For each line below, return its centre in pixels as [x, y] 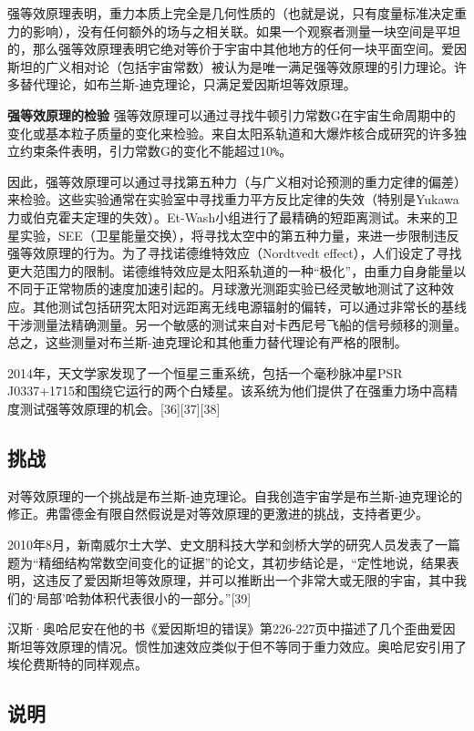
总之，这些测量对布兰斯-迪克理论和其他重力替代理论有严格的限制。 [207, 342]
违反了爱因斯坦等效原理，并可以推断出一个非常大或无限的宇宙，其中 [249, 580]
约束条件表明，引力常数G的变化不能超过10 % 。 [156, 151]
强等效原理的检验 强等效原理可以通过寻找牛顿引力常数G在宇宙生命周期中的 [232, 114]
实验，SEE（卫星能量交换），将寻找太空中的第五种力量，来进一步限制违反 [239, 235]
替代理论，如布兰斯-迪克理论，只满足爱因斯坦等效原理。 [188, 84]
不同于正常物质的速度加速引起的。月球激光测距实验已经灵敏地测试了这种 [224, 288]
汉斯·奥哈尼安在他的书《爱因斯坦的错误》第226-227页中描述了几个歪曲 [219, 628]
